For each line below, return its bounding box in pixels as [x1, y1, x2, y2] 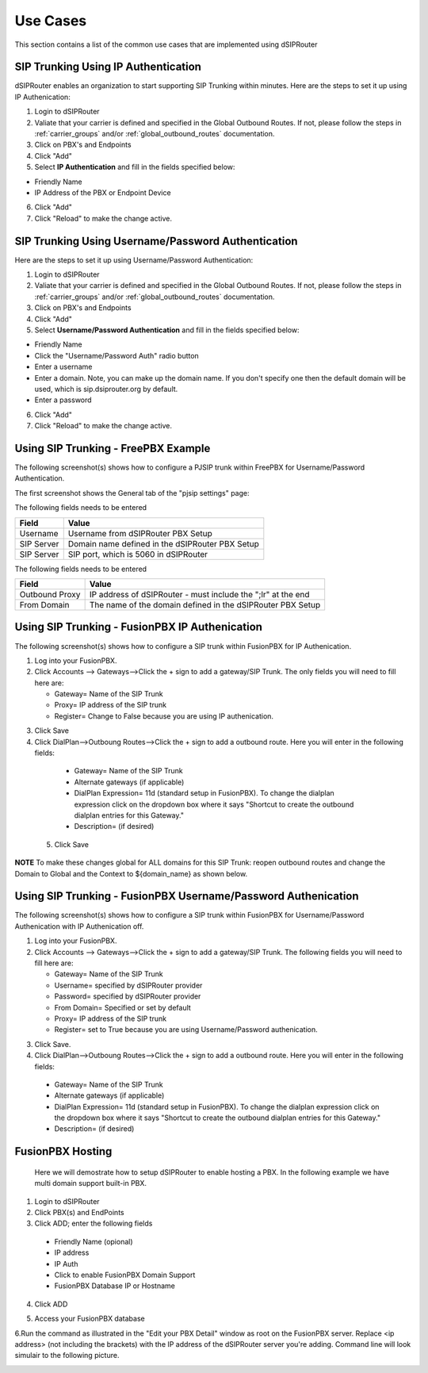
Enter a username [34, 362, 93, 372]
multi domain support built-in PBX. [34, 1179, 147, 1188]
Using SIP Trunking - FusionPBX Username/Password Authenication [14, 889, 360, 903]
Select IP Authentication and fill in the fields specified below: [34, 163, 235, 172]
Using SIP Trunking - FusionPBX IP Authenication [14, 620, 263, 634]
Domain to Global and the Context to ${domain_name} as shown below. [14, 869, 248, 878]
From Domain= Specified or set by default [54, 1003, 192, 1012]
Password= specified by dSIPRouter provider [54, 991, 201, 1001]
